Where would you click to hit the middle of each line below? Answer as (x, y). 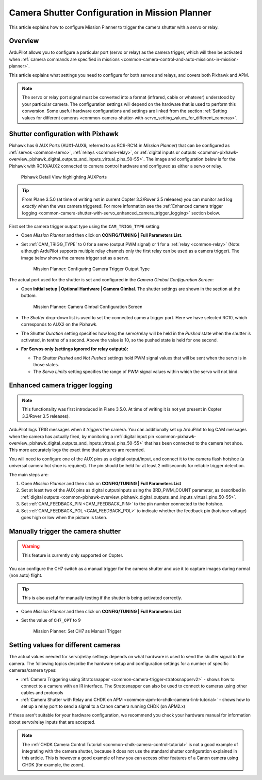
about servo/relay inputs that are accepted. (52, 722)
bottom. (29, 295)
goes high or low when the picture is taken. (64, 517)
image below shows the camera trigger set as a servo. (75, 258)
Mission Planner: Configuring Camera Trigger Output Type (91, 269)
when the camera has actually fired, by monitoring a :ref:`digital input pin (82, 436)
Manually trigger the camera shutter (65, 531)
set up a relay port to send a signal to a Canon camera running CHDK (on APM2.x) (103, 706)
